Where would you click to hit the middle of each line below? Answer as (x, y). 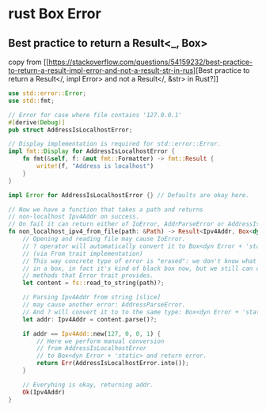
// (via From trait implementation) (83, 253)
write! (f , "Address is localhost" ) (95, 166)
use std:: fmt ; (32, 101)
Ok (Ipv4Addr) (44, 392)
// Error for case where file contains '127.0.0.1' (95, 115)
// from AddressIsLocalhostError (92, 348)
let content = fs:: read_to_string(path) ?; (93, 283)
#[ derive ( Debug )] (37, 122)
